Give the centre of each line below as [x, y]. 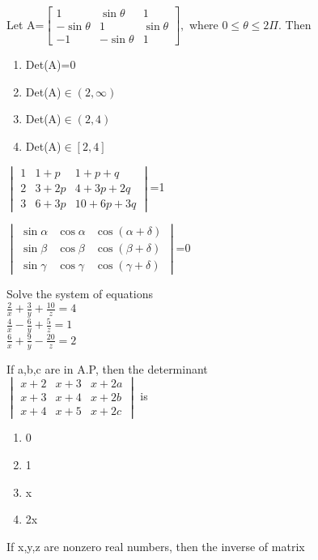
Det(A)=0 [51, 64]
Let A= [25, 24]
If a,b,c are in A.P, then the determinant [107, 368]
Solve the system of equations [80, 293]
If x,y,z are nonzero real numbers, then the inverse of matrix [156, 546]
